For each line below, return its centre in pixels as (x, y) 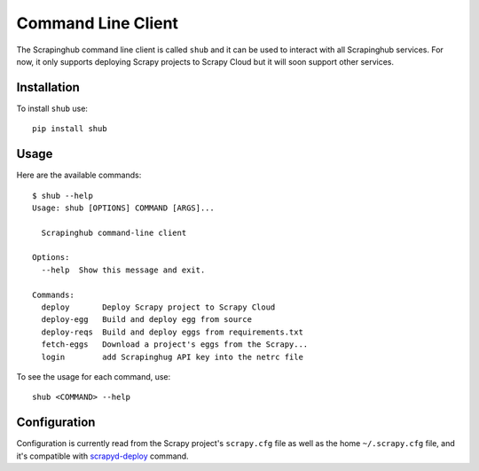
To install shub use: (52, 108)
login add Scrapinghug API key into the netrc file (172, 357)
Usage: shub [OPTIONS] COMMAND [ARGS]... (123, 208)
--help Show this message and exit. (123, 270)
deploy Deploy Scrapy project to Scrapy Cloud (158, 307)
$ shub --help (63, 196)
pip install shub (70, 129)
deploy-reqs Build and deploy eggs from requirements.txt (172, 332)
